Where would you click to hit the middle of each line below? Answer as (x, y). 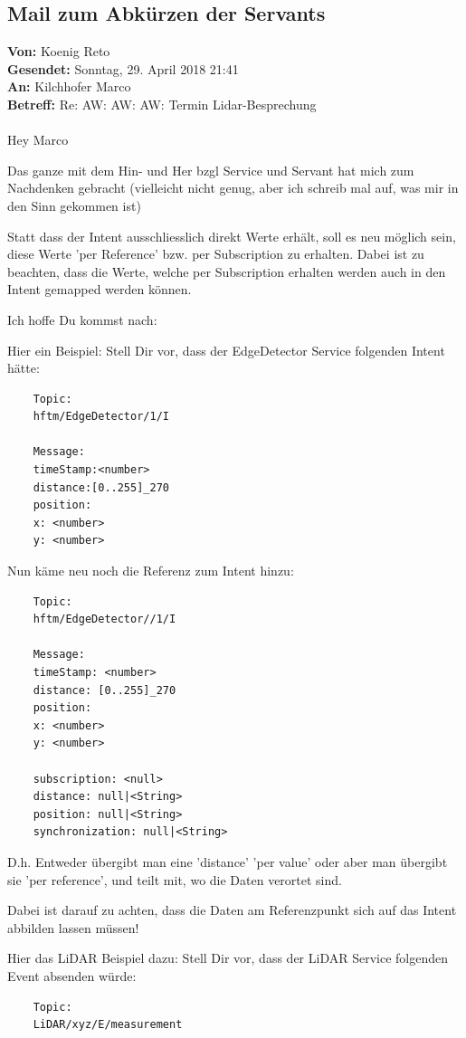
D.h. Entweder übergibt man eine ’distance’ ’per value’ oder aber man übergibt (228, 861)
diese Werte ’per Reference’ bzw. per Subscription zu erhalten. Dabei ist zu (216, 254)
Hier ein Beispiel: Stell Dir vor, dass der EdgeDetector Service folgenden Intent (226, 350)
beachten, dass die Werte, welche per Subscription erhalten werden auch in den (227, 271)
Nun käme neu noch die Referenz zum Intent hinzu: (151, 571)
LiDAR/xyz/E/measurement (108, 1025)
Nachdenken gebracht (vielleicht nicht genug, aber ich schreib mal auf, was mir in (233, 188)
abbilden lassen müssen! (73, 927)
